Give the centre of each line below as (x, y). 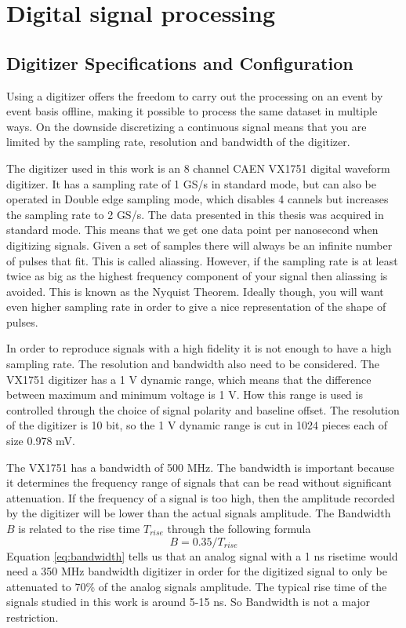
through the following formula (239, 529)
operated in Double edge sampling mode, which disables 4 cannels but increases (198, 199)
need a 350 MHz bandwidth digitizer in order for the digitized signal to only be (197, 571)
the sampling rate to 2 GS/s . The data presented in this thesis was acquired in (195, 214)
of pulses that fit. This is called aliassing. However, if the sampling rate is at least (202, 260)
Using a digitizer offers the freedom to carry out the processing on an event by (195, 95)
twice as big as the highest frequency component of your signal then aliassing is (197, 276)
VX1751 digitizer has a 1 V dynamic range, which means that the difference (189, 379)
